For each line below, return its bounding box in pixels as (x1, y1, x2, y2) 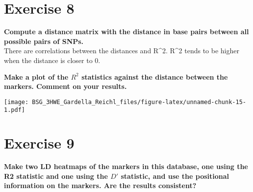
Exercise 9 (4, 133, 75, 153)
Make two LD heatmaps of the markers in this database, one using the (4, 161, 248, 171)
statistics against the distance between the (81, 71, 228, 82)
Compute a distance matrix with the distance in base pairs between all (4, 26, 249, 37)
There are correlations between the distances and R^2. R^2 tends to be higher (4, 45, 239, 56)
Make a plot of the (4, 71, 69, 82)
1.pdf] (4, 107, 25, 114)
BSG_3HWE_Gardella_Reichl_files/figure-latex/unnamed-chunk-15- (32, 98, 246, 106)
